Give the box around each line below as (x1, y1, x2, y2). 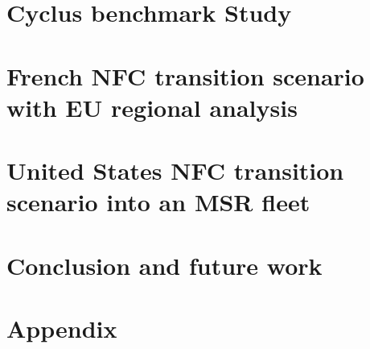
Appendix (6, 312, 117, 345)
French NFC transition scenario (6, 59, 364, 92)
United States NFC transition (6, 154, 344, 187)
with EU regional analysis (6, 90, 298, 123)
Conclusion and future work (6, 248, 323, 281)
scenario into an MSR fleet (6, 185, 310, 218)
